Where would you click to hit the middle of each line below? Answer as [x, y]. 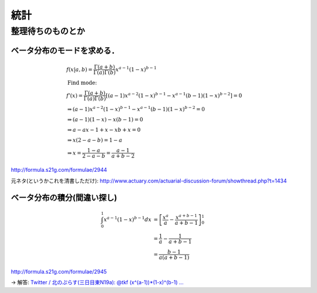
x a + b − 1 [186, 217]
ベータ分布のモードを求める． [65, 50]
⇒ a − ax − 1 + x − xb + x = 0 [104, 130]
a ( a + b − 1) [174, 257]
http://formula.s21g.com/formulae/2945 [59, 271]
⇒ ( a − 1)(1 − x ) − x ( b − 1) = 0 [105, 119]
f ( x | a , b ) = [79, 69]
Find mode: [82, 83]
